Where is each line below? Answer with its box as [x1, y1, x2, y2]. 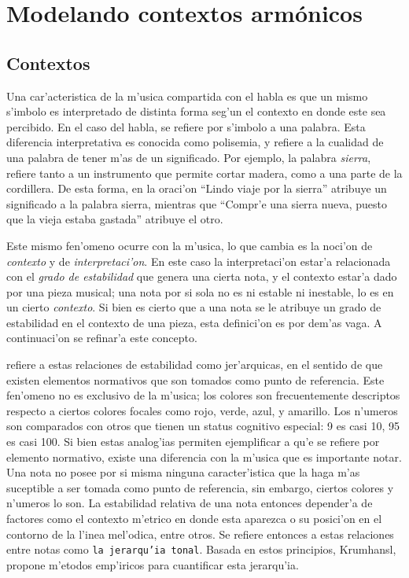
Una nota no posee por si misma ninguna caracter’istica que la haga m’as [6, 464, 360, 480]
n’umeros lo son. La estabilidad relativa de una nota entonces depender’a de [6, 495, 373, 511]
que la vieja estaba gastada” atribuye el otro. [6, 211, 223, 227]
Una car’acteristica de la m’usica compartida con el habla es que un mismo [6, 87, 368, 104]
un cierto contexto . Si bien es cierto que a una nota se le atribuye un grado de [6, 299, 381, 315]
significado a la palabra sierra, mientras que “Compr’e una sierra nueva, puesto [6, 195, 388, 212]
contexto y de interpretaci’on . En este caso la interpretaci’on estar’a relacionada [6, 252, 391, 269]
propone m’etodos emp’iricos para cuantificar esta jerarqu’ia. [6, 556, 299, 572]
